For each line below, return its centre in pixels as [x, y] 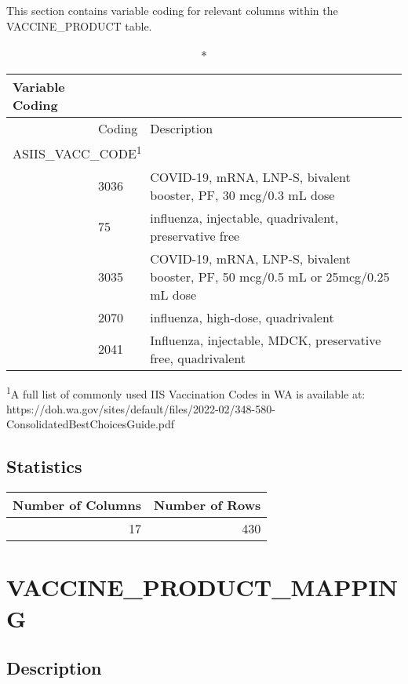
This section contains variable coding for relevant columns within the [172, 10]
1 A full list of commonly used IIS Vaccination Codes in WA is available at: [186, 392]
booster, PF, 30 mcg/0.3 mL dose [242, 195]
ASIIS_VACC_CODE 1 [77, 153]
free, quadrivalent [198, 358]
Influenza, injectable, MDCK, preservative [266, 340]
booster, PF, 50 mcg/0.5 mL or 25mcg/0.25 [270, 276]
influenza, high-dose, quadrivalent [242, 317]
